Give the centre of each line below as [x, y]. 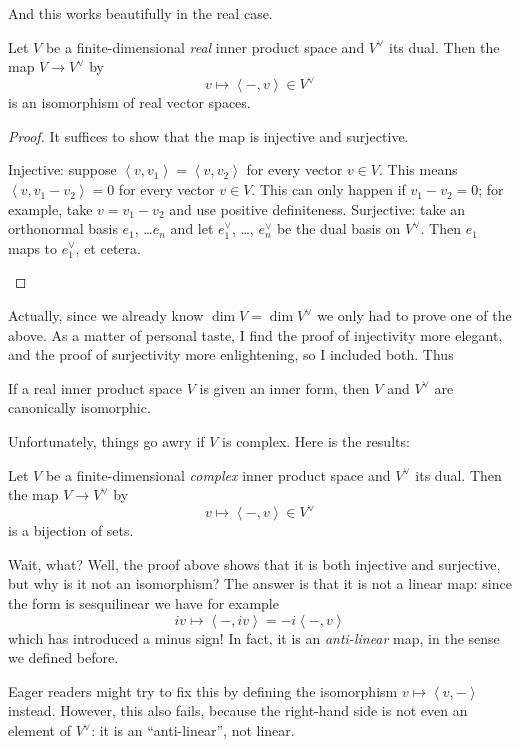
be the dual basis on [338, 228]
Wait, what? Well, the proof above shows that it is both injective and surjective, [254, 563]
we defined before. [63, 657]
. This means [418, 169]
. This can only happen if [328, 189]
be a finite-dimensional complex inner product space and [218, 474]
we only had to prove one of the [414, 315]
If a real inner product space [95, 387]
